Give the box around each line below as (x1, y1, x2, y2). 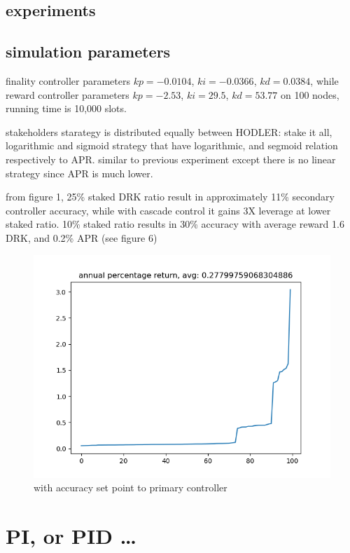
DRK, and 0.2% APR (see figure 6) (6, 230, 157, 245)
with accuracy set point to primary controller (34, 480, 227, 495)
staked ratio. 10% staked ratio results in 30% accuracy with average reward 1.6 (6, 217, 344, 231)
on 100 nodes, (280, 87, 339, 102)
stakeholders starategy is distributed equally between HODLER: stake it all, (6, 124, 332, 139)
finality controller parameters (6, 73, 130, 88)
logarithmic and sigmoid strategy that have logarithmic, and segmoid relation (6, 138, 338, 153)
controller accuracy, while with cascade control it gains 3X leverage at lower (6, 203, 331, 217)
